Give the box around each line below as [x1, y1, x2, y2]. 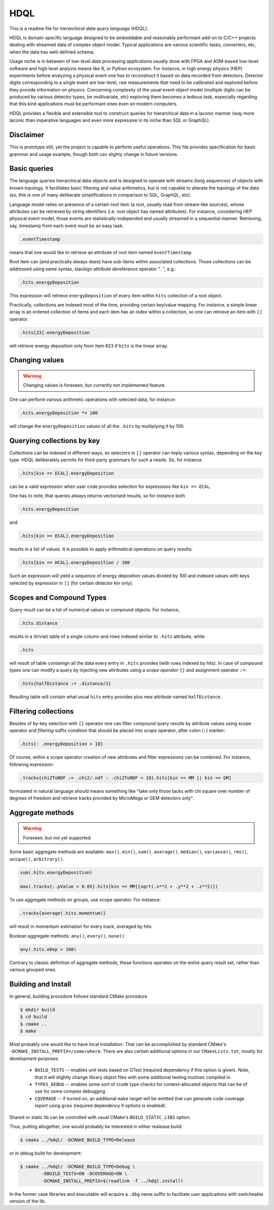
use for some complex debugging [35, 1088, 106, 1095]
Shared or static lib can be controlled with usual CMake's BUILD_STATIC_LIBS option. [9, 1114, 191, 1120]
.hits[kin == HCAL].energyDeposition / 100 [20, 560, 130, 566]
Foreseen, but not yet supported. [23, 834, 92, 841]
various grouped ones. [9, 967, 57, 973]
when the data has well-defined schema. [9, 49, 95, 55]
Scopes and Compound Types [9, 593, 107, 602]
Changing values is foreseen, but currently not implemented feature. [23, 382, 166, 388]
